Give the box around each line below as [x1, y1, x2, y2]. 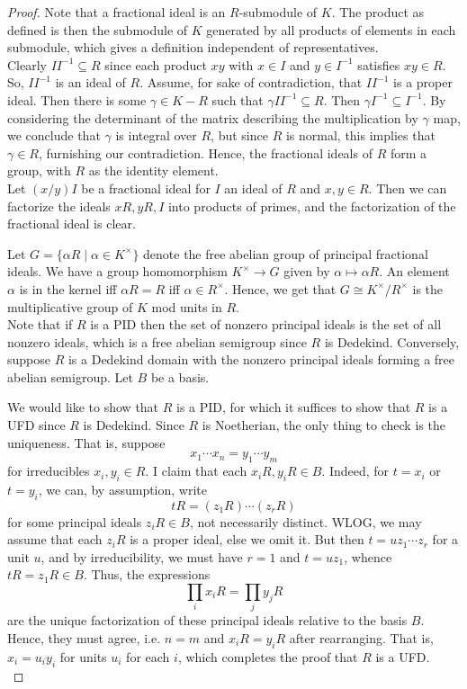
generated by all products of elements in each [206, 20, 456, 39]
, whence [344, 547, 392, 566]
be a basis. [150, 367, 210, 386]
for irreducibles [7, 461, 90, 480]
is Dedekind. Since [83, 416, 184, 434]
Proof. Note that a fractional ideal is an [7, 3, 226, 21]
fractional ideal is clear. [7, 214, 136, 233]
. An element [379, 262, 450, 281]
